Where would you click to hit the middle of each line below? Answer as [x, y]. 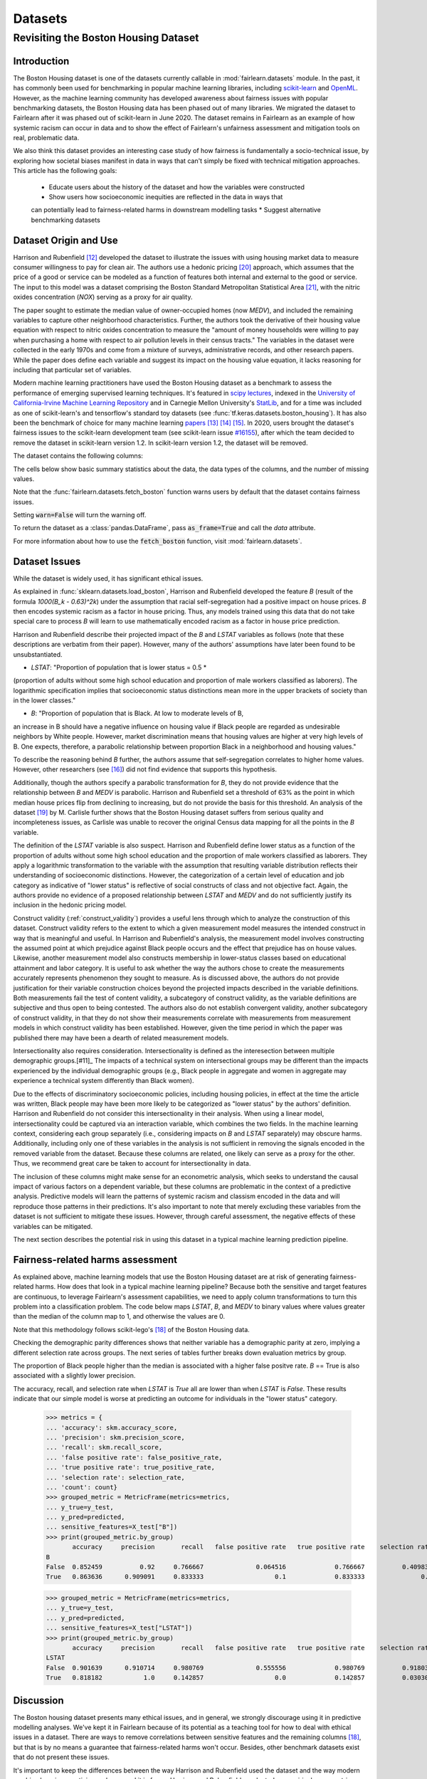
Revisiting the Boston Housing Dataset [106, 38]
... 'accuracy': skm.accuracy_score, [112, 1427]
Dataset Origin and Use [65, 240]
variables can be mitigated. [53, 1226]
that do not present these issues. [61, 1757]
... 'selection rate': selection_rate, [115, 1477]
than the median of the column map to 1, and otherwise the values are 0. [119, 1316]
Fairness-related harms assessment [95, 1260]
